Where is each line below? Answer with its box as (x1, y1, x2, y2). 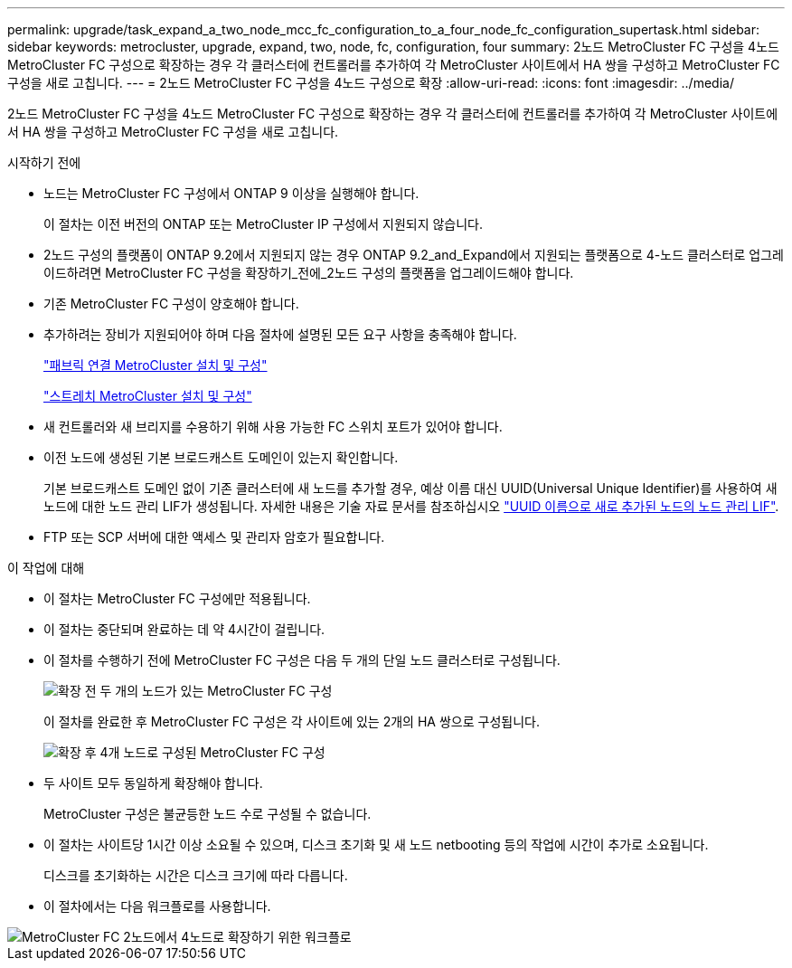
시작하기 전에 (7, 155, 81, 170)
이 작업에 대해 (7, 560, 85, 575)
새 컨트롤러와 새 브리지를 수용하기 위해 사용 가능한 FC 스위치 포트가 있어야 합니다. (43, 419, 503, 434)
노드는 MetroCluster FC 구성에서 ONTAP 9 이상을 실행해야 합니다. (43, 185, 420, 201)
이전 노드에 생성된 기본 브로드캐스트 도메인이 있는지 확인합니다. (43, 450, 399, 465)
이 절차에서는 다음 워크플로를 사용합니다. (43, 898, 271, 914)
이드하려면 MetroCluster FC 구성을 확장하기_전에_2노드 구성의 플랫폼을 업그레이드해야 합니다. (43, 265, 574, 280)
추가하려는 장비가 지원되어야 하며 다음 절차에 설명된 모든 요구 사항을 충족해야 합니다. (43, 327, 517, 342)
